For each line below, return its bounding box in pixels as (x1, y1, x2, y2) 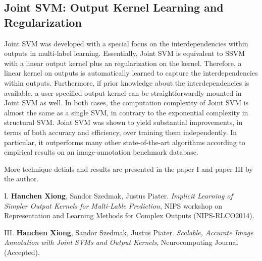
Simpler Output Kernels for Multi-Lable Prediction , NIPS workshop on (4, 200, 223, 211)
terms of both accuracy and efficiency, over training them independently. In (4, 126, 237, 137)
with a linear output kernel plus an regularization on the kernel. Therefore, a (4, 57, 242, 68)
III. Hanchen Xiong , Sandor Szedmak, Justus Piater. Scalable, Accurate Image (4, 227, 253, 237)
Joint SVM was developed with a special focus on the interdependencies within (4, 38, 248, 48)
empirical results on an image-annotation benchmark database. (4, 147, 198, 157)
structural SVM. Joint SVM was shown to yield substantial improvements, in (4, 117, 243, 127)
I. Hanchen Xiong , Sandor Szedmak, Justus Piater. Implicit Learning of (4, 190, 233, 201)
